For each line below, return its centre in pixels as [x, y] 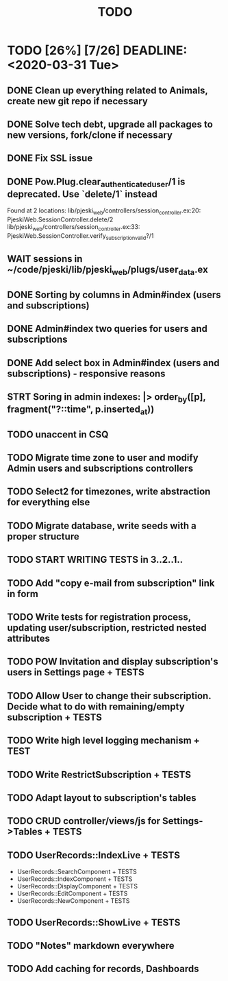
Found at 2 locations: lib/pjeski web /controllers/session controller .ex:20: [104, 211]
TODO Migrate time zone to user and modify [103, 458]
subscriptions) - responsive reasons [86, 373]
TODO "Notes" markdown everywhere [91, 946]
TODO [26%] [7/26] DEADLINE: [97, 50]
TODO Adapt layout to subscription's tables [102, 798]
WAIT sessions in [45, 259]
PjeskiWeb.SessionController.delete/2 [60, 219]
